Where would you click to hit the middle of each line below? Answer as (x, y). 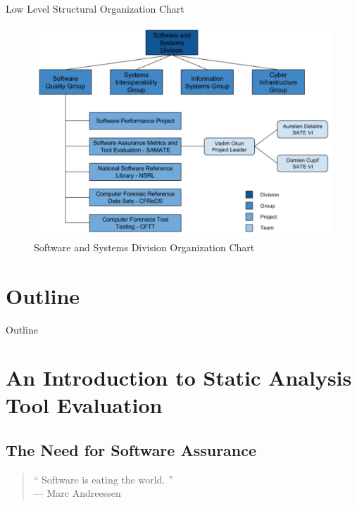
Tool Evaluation (84, 405)
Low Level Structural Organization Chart (95, 8)
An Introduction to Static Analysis (179, 378)
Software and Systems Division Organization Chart (144, 247)
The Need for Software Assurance (131, 450)
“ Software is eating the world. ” (103, 479)
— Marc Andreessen (77, 493)
